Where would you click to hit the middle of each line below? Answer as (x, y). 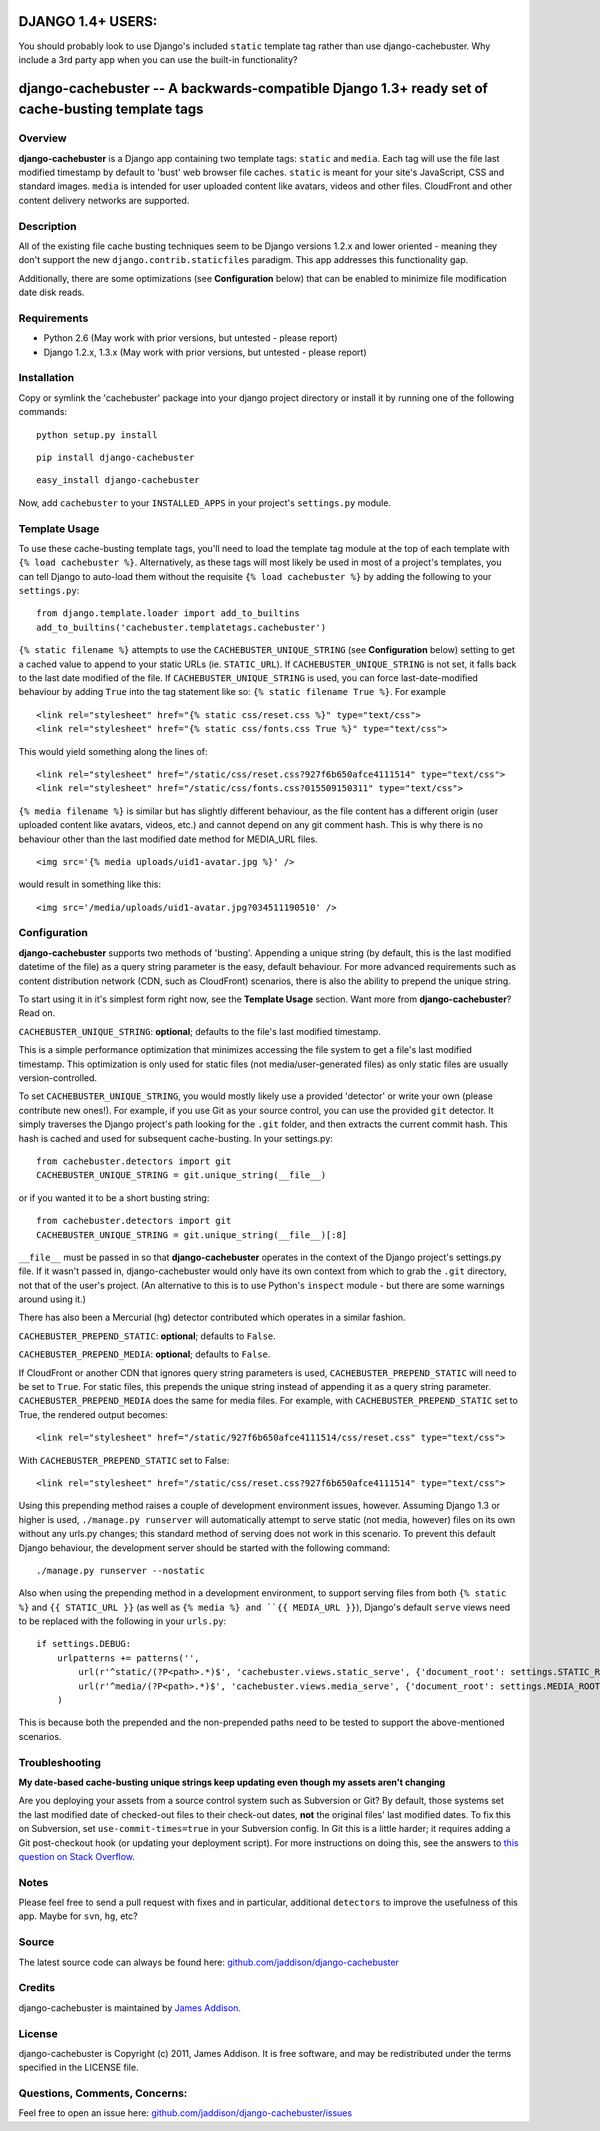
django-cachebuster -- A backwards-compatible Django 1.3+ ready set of (253, 88)
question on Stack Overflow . (76, 1856)
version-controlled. (58, 1077)
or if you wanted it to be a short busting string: (114, 1197)
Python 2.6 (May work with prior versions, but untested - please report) (191, 338)
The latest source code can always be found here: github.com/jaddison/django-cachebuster (209, 1962)
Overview (42, 138)
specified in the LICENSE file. (78, 2067)
